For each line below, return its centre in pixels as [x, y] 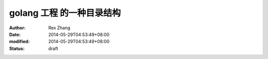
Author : [17, 28]
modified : [19, 42]
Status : [17, 48]
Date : [15, 34]
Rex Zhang [59, 28]
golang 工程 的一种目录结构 [65, 13]
